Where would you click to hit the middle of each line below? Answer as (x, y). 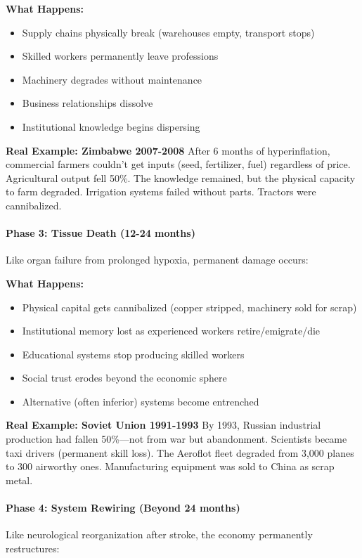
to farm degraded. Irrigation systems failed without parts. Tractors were (161, 192)
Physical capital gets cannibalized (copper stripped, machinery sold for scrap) (189, 307)
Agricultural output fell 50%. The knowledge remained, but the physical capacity (181, 177)
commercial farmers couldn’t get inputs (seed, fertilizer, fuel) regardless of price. (178, 164)
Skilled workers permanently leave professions (120, 56)
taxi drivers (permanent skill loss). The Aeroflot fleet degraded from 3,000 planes (180, 452)
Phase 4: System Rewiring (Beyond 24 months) (123, 508)
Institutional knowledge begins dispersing (111, 126)
